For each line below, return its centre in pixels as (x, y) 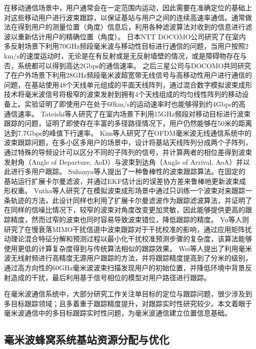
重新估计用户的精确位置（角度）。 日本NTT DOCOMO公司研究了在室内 (132, 36)
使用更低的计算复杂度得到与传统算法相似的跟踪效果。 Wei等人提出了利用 (121, 248)
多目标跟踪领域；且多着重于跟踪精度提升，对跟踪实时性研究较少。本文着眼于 (128, 303)
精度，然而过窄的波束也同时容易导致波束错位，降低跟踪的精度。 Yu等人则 (130, 219)
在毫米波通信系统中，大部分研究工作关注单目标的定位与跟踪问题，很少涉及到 (128, 294)
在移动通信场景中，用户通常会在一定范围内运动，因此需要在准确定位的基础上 (128, 7)
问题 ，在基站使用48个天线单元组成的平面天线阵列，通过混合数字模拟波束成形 (128, 84)
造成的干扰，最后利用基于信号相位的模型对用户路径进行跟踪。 (111, 277)
